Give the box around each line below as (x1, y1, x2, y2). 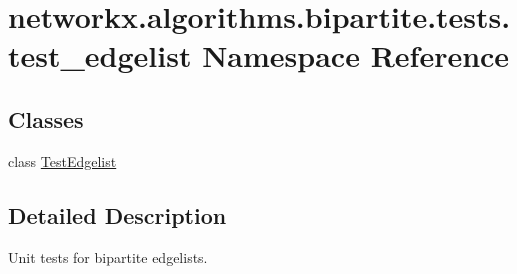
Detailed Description (8, 199, 227, 230)
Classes (8, 103, 84, 134)
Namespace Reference (202, 35, 510, 76)
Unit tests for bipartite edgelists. (8, 246, 208, 267)
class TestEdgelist (8, 150, 117, 171)
